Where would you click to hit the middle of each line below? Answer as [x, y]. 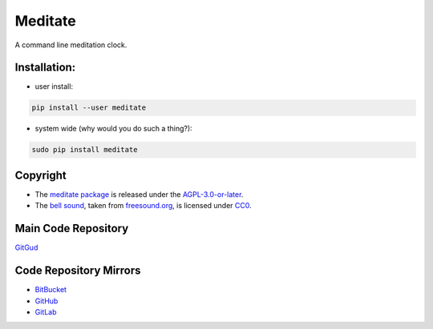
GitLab [46, 311]
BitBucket [51, 290]
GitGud [26, 247]
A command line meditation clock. [71, 45]
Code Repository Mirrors [78, 271]
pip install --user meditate [89, 108]
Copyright [41, 175]
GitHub [47, 301]
